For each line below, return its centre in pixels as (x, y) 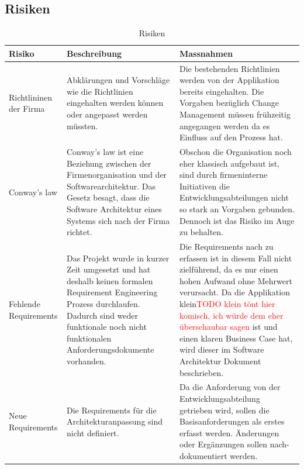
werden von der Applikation (229, 80)
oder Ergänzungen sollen (223, 444)
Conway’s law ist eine (105, 152)
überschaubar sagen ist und (228, 327)
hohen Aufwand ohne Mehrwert (236, 280)
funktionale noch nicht (106, 327)
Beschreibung (94, 53)
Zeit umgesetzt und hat (108, 269)
